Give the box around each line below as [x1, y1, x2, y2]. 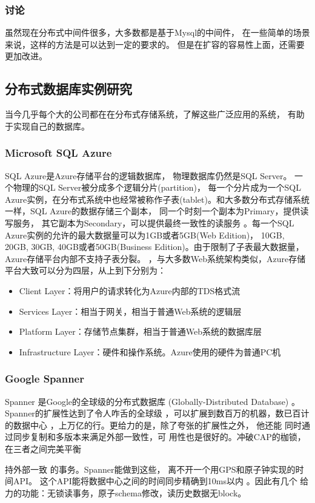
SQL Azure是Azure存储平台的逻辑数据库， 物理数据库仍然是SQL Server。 [5, 169, 292, 182]
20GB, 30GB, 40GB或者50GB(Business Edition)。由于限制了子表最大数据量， [5, 240, 304, 253]
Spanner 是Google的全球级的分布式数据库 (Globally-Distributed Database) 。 [5, 395, 300, 407]
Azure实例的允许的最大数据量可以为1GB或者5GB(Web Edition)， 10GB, [5, 228, 285, 241]
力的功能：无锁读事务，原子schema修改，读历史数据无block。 [5, 486, 247, 499]
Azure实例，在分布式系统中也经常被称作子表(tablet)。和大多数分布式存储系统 [5, 192, 310, 205]
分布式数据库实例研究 [5, 79, 132, 98]
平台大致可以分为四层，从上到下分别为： [5, 264, 166, 277]
